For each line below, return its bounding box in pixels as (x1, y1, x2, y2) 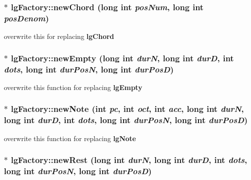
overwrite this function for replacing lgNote (4, 133, 136, 143)
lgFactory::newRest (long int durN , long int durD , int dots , (11, 154, 247, 166)
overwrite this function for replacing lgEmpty (4, 82, 143, 92)
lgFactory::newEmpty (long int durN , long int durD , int (11, 52, 234, 64)
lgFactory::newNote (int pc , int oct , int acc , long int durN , (11, 103, 244, 115)
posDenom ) (4, 12, 49, 24)
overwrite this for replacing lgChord (4, 31, 114, 41)
